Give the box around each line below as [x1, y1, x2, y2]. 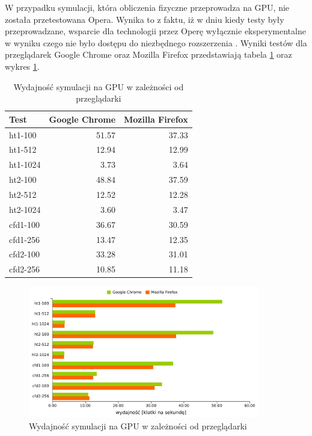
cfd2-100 [9, 248, 40, 260]
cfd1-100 [9, 218, 40, 230]
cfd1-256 [9, 233, 40, 245]
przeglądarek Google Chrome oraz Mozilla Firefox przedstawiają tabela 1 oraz [5, 48, 292, 61]
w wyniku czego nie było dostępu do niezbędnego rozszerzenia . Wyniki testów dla [5, 36, 307, 49]
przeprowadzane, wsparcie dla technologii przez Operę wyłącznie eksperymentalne [5, 25, 306, 37]
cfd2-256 [9, 263, 40, 275]
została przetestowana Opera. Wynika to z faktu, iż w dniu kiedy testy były [5, 13, 284, 25]
